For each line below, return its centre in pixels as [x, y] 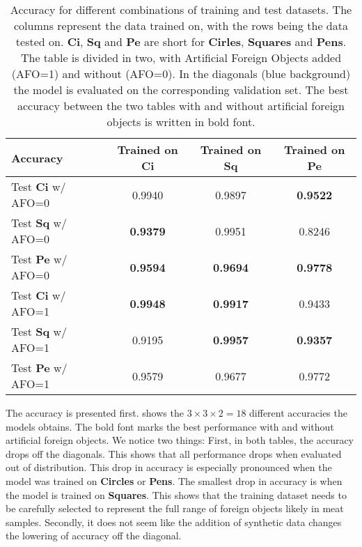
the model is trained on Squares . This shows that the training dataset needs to [176, 494]
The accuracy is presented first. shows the [95, 413]
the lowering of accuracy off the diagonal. [94, 536]
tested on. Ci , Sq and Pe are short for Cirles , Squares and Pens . [181, 41]
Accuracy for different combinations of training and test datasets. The [181, 9]
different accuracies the [298, 413]
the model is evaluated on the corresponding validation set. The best [181, 90]
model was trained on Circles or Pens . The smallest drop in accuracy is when [174, 480]
